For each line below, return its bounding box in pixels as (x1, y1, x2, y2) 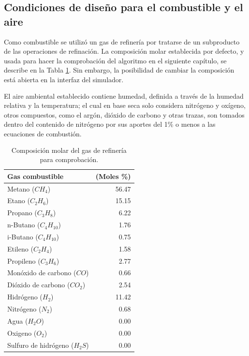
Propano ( (7, 208, 37, 218)
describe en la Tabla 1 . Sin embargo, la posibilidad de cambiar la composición (4, 65, 234, 75)
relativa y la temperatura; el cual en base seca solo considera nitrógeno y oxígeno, (4, 100, 246, 110)
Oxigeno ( (7, 327, 37, 338)
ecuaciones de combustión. (4, 128, 82, 138)
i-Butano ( (7, 231, 38, 241)
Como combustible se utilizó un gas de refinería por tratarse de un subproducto (4, 36, 240, 46)
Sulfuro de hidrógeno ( (7, 340, 74, 350)
